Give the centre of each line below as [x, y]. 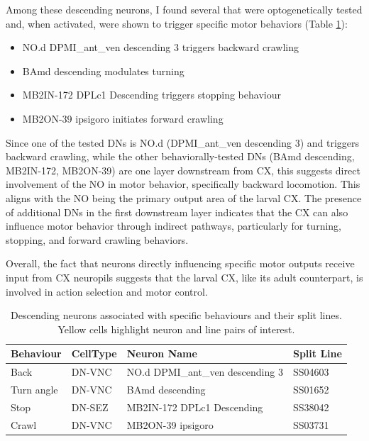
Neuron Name [162, 353]
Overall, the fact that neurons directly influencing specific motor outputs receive [180, 263]
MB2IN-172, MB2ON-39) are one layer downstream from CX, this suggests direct [183, 170]
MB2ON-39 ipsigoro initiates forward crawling [123, 118]
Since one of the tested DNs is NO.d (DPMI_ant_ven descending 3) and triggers [183, 142]
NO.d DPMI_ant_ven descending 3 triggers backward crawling [161, 47]
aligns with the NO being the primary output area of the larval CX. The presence [184, 197]
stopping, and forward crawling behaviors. [97, 239]
